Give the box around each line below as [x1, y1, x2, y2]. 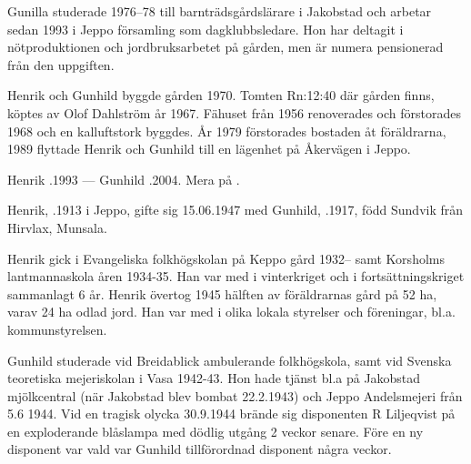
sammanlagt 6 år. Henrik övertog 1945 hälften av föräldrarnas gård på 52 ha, [7, 284, 437, 303]
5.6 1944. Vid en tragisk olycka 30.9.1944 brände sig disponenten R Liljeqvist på [7, 404, 456, 423]
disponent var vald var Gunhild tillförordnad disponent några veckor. [7, 439, 392, 459]
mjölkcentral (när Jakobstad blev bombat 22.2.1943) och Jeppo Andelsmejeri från [7, 386, 463, 405]
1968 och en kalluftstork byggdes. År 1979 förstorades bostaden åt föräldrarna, [7, 121, 446, 140]
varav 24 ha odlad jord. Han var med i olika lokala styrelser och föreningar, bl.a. [7, 302, 456, 321]
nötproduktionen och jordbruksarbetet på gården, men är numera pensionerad [7, 37, 444, 56]
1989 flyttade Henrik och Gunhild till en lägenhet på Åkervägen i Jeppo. [7, 139, 411, 158]
